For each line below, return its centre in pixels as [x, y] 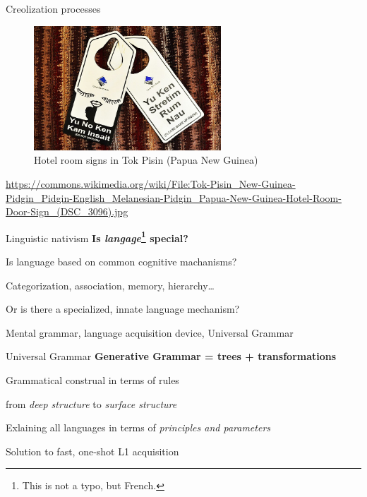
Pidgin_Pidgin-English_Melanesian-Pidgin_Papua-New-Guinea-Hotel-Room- [174, 197]
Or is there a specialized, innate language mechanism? [123, 309]
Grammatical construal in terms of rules [92, 380]
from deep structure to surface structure [91, 403]
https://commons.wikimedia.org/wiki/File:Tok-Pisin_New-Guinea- [151, 184]
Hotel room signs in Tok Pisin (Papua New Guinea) [146, 160]
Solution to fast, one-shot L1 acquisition [92, 451]
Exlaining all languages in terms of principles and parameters [138, 427]
